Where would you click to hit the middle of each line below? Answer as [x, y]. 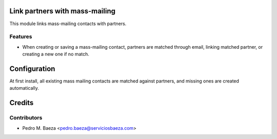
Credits [22, 103]
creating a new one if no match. [56, 54]
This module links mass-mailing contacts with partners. [68, 24]
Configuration [32, 68]
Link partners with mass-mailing [62, 11]
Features [21, 37]
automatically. [24, 88]
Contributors [26, 118]
